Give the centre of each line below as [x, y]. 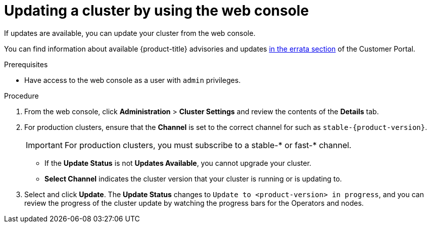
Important [44, 145]
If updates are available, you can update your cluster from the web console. [130, 33]
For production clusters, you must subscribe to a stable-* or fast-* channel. [208, 145]
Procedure [21, 96]
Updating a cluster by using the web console [157, 11]
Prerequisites [26, 64]
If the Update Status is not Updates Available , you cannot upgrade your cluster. [178, 163]
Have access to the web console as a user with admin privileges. [133, 80]
